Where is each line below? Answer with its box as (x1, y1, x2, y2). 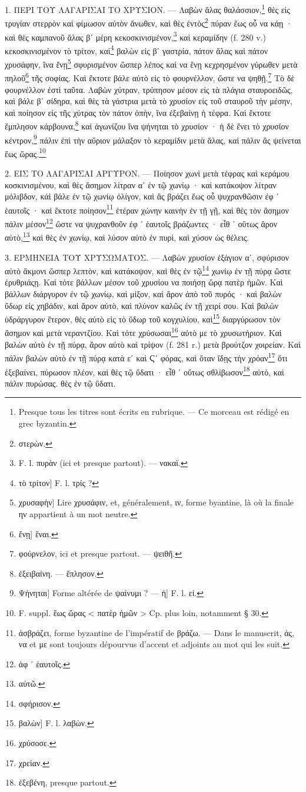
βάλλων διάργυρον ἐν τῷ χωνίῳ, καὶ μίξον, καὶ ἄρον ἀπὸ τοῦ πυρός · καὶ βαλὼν (5, 288, 282, 300)
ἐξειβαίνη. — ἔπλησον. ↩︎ (18, 567, 104, 579)
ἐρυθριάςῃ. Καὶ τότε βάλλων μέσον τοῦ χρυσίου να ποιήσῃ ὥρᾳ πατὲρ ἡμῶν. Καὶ (5, 276, 283, 288)
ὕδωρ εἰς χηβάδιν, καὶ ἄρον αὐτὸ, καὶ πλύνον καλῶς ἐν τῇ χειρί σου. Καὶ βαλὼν (5, 299, 279, 311)
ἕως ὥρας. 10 (5, 145, 46, 159)
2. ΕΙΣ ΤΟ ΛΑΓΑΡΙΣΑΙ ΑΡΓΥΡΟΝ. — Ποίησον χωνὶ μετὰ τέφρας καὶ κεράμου (5, 167, 290, 179)
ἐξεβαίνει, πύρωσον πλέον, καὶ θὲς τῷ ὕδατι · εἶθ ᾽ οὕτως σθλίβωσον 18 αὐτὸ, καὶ (5, 364, 284, 378)
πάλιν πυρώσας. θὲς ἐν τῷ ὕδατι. (5, 377, 116, 389)
